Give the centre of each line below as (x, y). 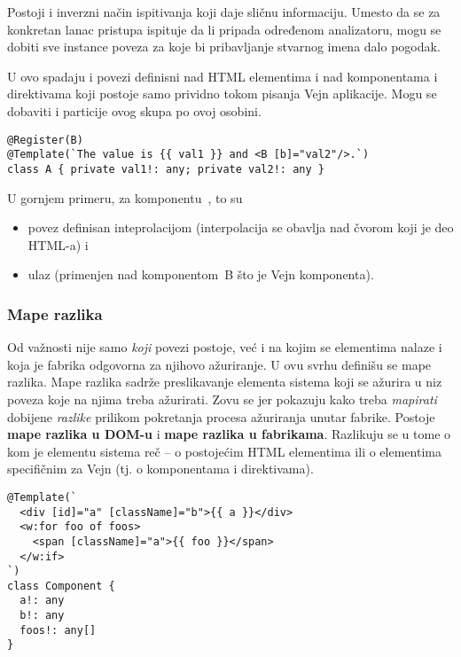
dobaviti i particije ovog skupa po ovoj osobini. (134, 110)
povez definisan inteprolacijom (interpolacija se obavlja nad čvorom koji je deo (241, 227)
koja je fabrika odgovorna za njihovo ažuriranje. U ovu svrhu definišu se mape (219, 364)
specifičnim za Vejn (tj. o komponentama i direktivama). (160, 469)
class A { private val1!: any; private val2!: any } (166, 169)
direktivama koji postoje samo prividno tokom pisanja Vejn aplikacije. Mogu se (222, 94)
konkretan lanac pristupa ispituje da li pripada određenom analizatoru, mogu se (224, 29)
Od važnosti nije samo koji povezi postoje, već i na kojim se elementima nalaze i (225, 347)
